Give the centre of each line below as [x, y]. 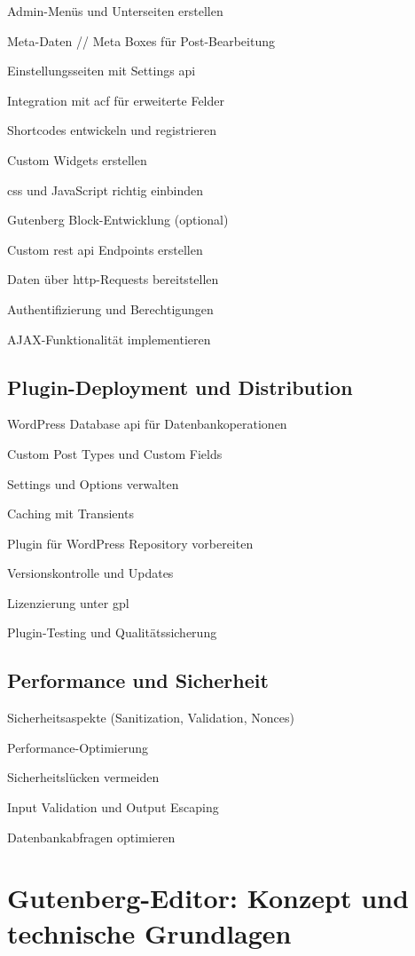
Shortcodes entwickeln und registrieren [112, 130]
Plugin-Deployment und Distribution [180, 387]
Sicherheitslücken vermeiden [83, 777]
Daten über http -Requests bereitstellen [113, 279]
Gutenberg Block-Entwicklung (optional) [118, 220]
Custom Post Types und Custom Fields [115, 453]
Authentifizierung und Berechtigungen [110, 308]
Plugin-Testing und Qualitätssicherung [112, 632]
